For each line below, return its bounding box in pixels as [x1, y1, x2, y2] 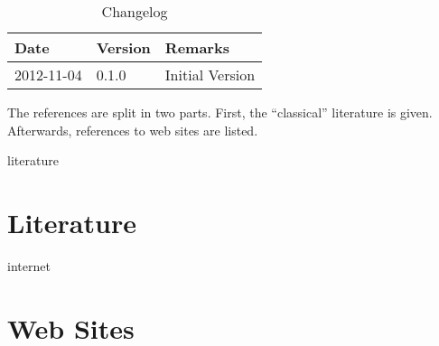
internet [7, 256, 51, 275]
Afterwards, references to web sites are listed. [7, 120, 258, 139]
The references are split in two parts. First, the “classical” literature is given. [7, 103, 433, 121]
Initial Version [164, 64, 256, 85]
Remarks [164, 37, 229, 58]
